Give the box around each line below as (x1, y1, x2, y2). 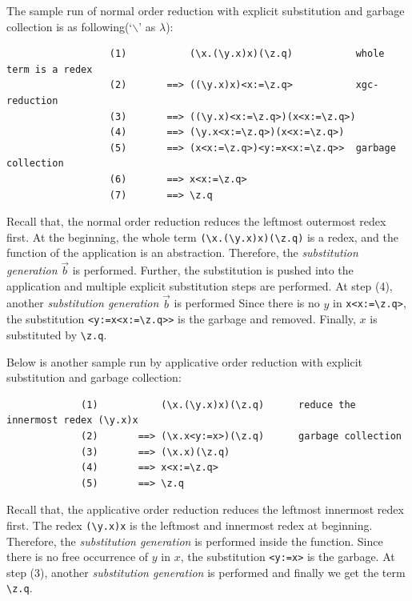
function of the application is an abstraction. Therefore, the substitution (6, 244, 358, 261)
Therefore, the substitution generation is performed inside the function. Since (6, 532, 383, 549)
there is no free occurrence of (6, 548, 149, 565)
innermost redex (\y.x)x (6, 415, 138, 427)
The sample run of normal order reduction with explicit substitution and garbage (6, 2, 405, 18)
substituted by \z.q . (6, 326, 107, 343)
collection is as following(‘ (6, 18, 133, 34)
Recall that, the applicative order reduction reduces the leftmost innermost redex (6, 501, 404, 518)
